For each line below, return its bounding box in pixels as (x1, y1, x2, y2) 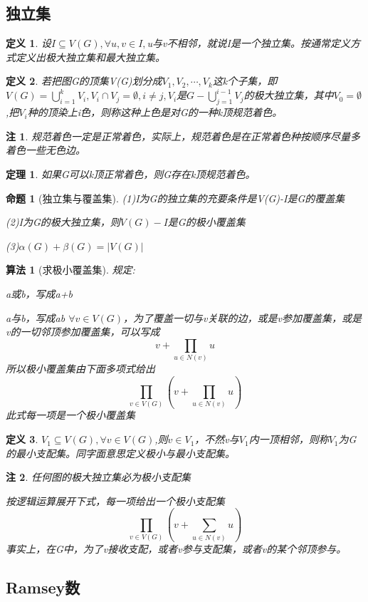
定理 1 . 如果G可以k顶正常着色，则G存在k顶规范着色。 (6, 167, 256, 182)
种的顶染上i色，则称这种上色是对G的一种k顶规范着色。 (27, 105, 283, 120)
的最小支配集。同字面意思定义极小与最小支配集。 (6, 445, 235, 460)
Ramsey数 (6, 576, 80, 598)
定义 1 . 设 (6, 36, 51, 51)
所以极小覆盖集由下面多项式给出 (6, 361, 155, 376)
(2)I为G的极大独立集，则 (6, 214, 120, 229)
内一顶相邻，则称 (248, 432, 329, 447)
